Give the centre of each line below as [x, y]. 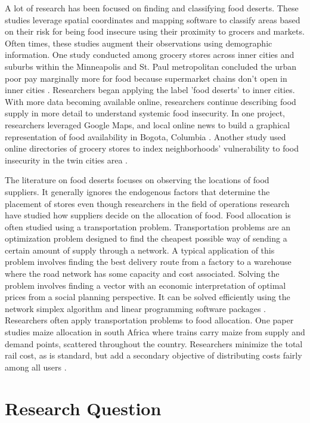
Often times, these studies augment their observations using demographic [139, 43]
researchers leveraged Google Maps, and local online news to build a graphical [148, 124]
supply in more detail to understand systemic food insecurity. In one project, [145, 113]
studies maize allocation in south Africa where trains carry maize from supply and [155, 332]
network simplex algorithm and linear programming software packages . [135, 308]
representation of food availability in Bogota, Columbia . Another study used [145, 136]
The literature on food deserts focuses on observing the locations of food [137, 180]
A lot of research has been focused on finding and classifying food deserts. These [152, 8]
